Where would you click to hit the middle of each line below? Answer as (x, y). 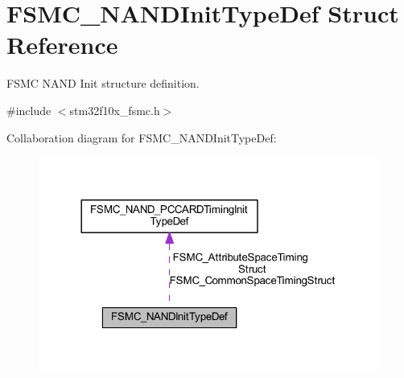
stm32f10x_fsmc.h (115, 110)
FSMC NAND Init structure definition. (103, 83)
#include (29, 110)
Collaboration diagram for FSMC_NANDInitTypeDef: (142, 137)
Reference (62, 45)
